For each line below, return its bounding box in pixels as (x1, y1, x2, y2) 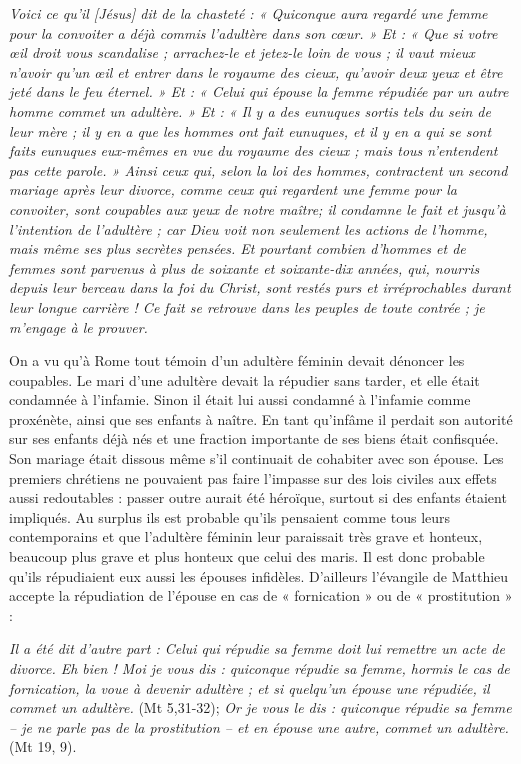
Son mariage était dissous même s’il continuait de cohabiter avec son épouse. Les (9, 448, 504, 469)
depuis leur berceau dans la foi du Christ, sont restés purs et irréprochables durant (9, 277, 511, 298)
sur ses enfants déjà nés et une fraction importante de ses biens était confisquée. (9, 428, 499, 449)
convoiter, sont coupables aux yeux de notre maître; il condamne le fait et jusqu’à (9, 198, 506, 219)
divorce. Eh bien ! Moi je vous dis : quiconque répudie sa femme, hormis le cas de (9, 658, 510, 678)
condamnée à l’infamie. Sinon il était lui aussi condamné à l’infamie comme (9, 389, 471, 410)
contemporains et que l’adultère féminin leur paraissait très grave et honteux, (9, 526, 483, 547)
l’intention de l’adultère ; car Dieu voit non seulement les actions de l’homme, (9, 218, 488, 239)
